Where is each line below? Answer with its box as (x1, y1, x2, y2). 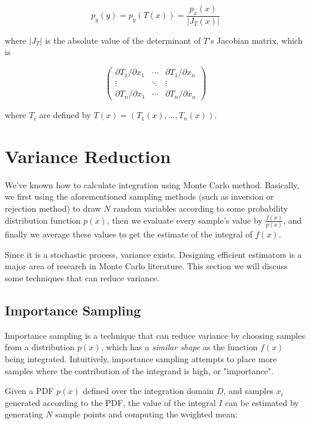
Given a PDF (5, 384, 54, 397)
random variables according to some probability (113, 202, 288, 215)
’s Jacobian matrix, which (208, 34, 303, 46)
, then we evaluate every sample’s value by (107, 213, 263, 226)
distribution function (5, 213, 81, 226)
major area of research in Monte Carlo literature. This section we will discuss (5, 260, 288, 272)
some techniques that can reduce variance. (5, 272, 160, 284)
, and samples (223, 384, 273, 397)
